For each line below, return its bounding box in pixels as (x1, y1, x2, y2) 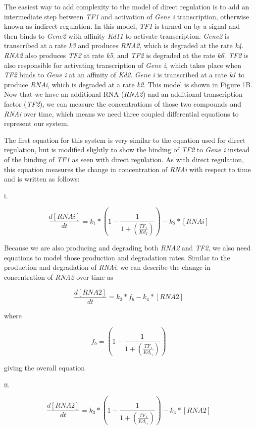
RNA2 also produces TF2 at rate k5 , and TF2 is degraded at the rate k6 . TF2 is (4, 50, 249, 60)
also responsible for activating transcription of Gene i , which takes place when (4, 60, 241, 70)
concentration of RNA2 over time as (4, 272, 113, 282)
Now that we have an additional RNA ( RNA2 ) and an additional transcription (4, 89, 243, 99)
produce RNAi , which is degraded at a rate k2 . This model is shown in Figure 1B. (4, 79, 253, 89)
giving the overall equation (4, 363, 85, 373)
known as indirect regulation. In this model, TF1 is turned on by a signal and (4, 21, 240, 31)
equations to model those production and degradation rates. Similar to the (4, 252, 230, 262)
